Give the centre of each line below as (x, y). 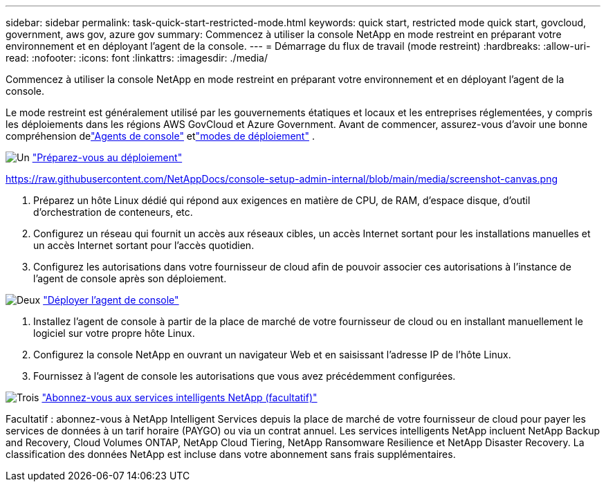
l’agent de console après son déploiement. (130, 278)
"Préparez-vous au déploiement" (107, 157)
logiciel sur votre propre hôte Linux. (114, 333)
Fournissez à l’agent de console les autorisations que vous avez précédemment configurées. (245, 376)
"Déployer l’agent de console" (111, 300)
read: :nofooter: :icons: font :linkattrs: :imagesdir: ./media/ (137, 58)
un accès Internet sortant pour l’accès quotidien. (144, 245)
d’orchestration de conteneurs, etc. (113, 212)
